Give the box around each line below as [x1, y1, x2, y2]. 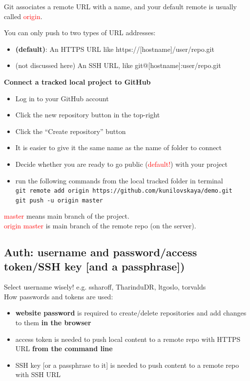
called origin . [4, 11, 42, 21]
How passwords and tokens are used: [4, 291, 113, 301]
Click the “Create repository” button [15, 126, 126, 136]
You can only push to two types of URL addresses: [4, 27, 156, 38]
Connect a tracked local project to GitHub [4, 76, 151, 87]
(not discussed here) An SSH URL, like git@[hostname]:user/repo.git [15, 60, 221, 70]
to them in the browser [15, 317, 91, 327]
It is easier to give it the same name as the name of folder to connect [15, 142, 222, 153]
